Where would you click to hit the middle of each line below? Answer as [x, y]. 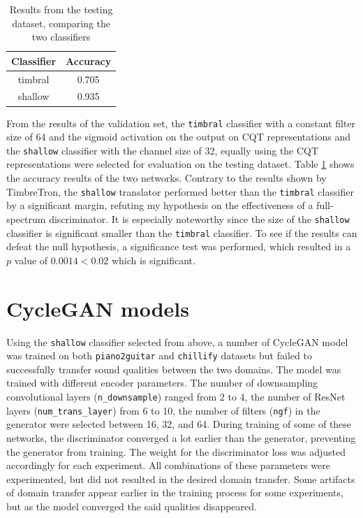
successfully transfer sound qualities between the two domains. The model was [174, 369]
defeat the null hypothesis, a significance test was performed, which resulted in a [179, 246]
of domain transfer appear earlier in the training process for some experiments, [175, 492]
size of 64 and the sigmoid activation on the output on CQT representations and [179, 137]
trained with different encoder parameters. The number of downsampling [162, 383]
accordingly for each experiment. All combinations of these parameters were [168, 465]
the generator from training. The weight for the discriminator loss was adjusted [176, 451]
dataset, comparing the [61, 23]
